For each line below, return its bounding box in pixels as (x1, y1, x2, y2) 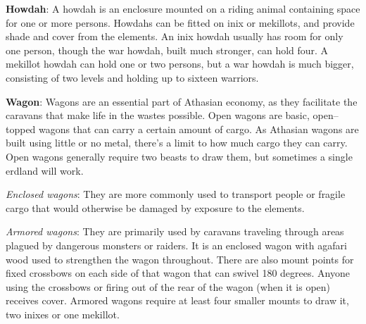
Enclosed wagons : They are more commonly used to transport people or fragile (6, 187, 346, 201)
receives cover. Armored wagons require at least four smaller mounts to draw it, (6, 293, 349, 308)
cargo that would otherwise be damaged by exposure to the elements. (6, 200, 305, 215)
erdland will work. (6, 163, 84, 177)
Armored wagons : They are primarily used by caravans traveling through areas (6, 224, 344, 239)
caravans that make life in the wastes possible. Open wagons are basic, (6, 108, 310, 123)
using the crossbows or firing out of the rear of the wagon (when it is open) (6, 279, 331, 294)
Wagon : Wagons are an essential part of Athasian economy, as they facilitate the (6, 94, 358, 108)
